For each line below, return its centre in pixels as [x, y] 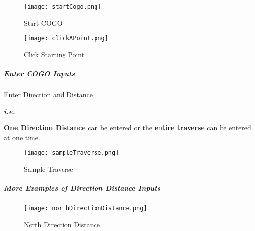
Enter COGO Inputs [40, 73]
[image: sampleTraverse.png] [71, 153]
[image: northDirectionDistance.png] [85, 209]
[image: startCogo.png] [63, 7]
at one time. [22, 137]
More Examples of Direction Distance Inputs [82, 188]
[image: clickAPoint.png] [66, 39]
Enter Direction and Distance [48, 95]
